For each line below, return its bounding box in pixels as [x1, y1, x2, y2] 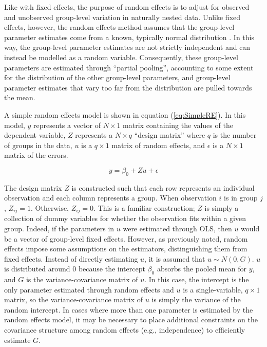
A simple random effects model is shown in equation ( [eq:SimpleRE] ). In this [4, 109, 246, 120]
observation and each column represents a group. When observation [4, 192, 217, 203]
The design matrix [4, 182, 62, 193]
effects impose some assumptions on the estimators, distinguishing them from [4, 243, 247, 254]
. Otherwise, [31, 202, 69, 213]
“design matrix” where [134, 130, 205, 140]
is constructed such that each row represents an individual [71, 182, 255, 193]
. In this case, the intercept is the [144, 274, 249, 285]
